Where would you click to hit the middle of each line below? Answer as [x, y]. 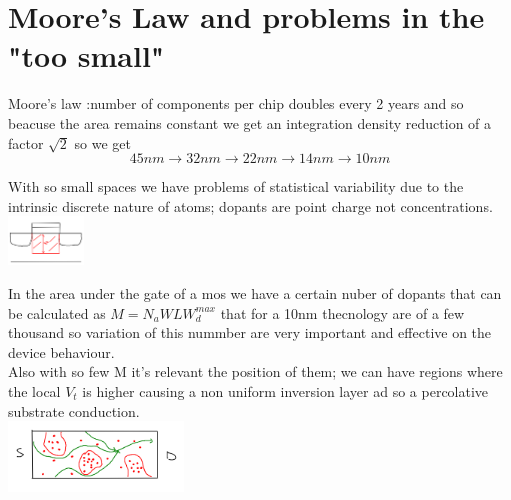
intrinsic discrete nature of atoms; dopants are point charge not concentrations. [250, 205]
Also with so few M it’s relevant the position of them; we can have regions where [255, 371]
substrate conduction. [74, 410]
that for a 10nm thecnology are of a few [342, 312]
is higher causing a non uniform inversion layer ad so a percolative [285, 390]
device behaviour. [61, 351]
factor [26, 142]
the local [34, 390]
